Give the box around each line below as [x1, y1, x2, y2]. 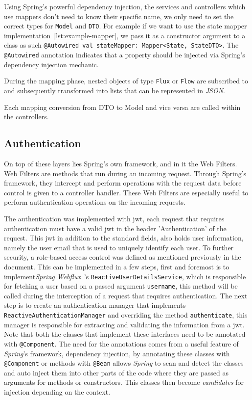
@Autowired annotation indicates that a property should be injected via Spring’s [4, 50, 245, 60]
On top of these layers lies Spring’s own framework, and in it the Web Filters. [4, 158, 237, 168]
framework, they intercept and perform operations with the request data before [4, 178, 242, 188]
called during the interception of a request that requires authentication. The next [4, 290, 248, 300]
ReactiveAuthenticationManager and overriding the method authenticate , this [4, 310, 248, 320]
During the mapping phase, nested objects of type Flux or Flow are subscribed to [4, 76, 249, 86]
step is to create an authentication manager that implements [4, 300, 186, 310]
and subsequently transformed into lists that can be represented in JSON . [4, 85, 225, 95]
